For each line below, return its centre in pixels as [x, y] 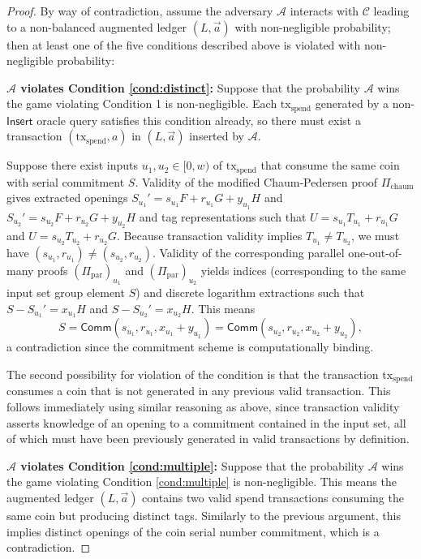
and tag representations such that [223, 216]
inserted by [217, 136]
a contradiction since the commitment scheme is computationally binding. [190, 347]
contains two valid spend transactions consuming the [273, 497]
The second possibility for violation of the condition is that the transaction [193, 374]
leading [391, 11]
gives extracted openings [67, 198]
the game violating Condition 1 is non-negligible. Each [142, 103]
